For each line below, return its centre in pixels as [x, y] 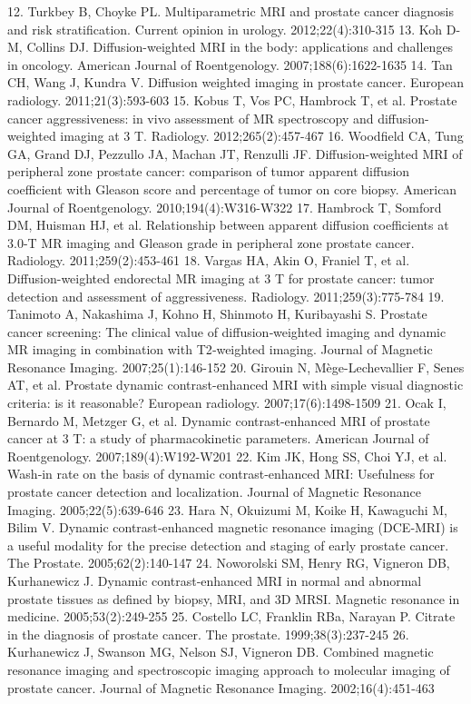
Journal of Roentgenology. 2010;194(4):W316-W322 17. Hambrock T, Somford [225, 207]
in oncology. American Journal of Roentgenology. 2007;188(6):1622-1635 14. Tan [230, 64]
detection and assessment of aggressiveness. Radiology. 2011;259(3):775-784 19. [226, 296]
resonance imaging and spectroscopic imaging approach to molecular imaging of [229, 669]
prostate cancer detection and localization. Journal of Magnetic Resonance [215, 492]
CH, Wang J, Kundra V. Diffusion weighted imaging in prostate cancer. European [235, 82]
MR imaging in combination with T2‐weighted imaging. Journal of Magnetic [220, 349]
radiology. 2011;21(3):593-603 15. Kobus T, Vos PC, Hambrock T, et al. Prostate [232, 99]
